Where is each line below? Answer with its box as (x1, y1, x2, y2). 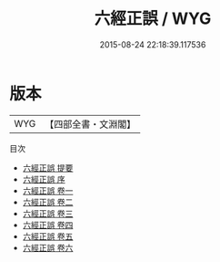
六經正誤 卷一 (22, 184, 74, 196)
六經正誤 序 (22, 173, 65, 184)
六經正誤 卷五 (22, 230, 74, 242)
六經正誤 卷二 (22, 196, 74, 207)
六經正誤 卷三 (22, 207, 74, 219)
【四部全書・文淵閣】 (45, 118, 136, 131)
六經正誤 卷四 (22, 219, 74, 230)
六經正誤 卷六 (22, 242, 74, 253)
